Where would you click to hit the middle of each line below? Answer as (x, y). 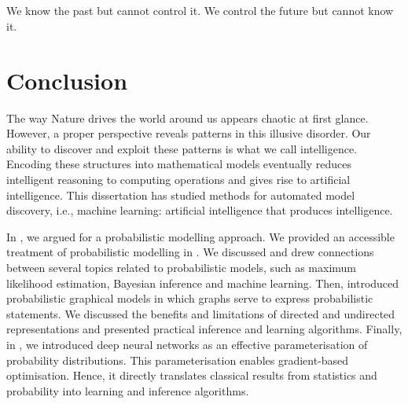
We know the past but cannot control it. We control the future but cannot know (200, 11)
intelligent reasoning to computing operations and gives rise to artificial (178, 180)
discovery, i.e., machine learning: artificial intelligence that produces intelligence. (200, 210)
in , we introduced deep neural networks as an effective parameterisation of (187, 345)
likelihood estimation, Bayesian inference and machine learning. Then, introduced (203, 283)
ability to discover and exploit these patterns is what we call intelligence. (182, 148)
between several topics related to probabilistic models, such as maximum (182, 268)
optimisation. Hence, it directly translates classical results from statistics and (192, 375)
